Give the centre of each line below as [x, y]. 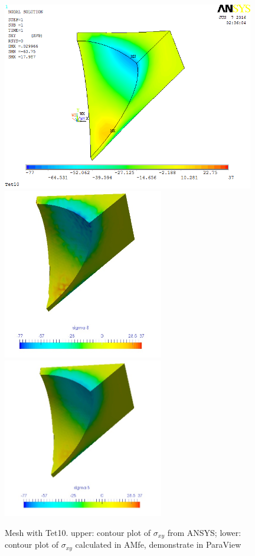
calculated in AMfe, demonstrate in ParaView [158, 544]
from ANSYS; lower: [204, 532]
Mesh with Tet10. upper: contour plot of [78, 532]
